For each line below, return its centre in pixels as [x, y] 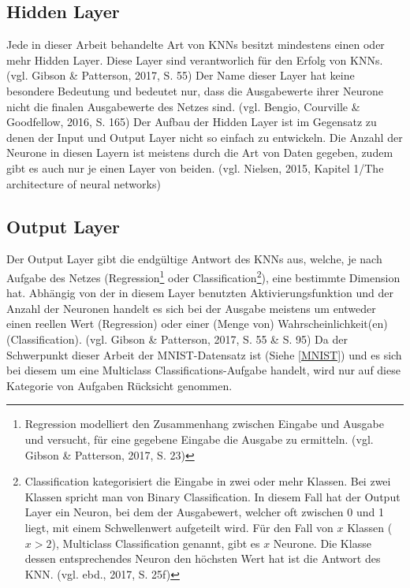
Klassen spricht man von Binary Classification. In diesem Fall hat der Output [212, 496]
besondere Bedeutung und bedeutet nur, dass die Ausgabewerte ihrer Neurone [195, 90]
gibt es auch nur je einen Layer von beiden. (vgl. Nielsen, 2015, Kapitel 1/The [195, 167]
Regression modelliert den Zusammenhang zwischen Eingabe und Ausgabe [204, 424]
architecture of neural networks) [84, 183]
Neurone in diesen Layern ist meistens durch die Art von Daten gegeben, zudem [200, 153]
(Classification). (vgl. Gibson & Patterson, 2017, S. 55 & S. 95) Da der [177, 339]
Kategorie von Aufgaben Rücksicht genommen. [119, 385]
